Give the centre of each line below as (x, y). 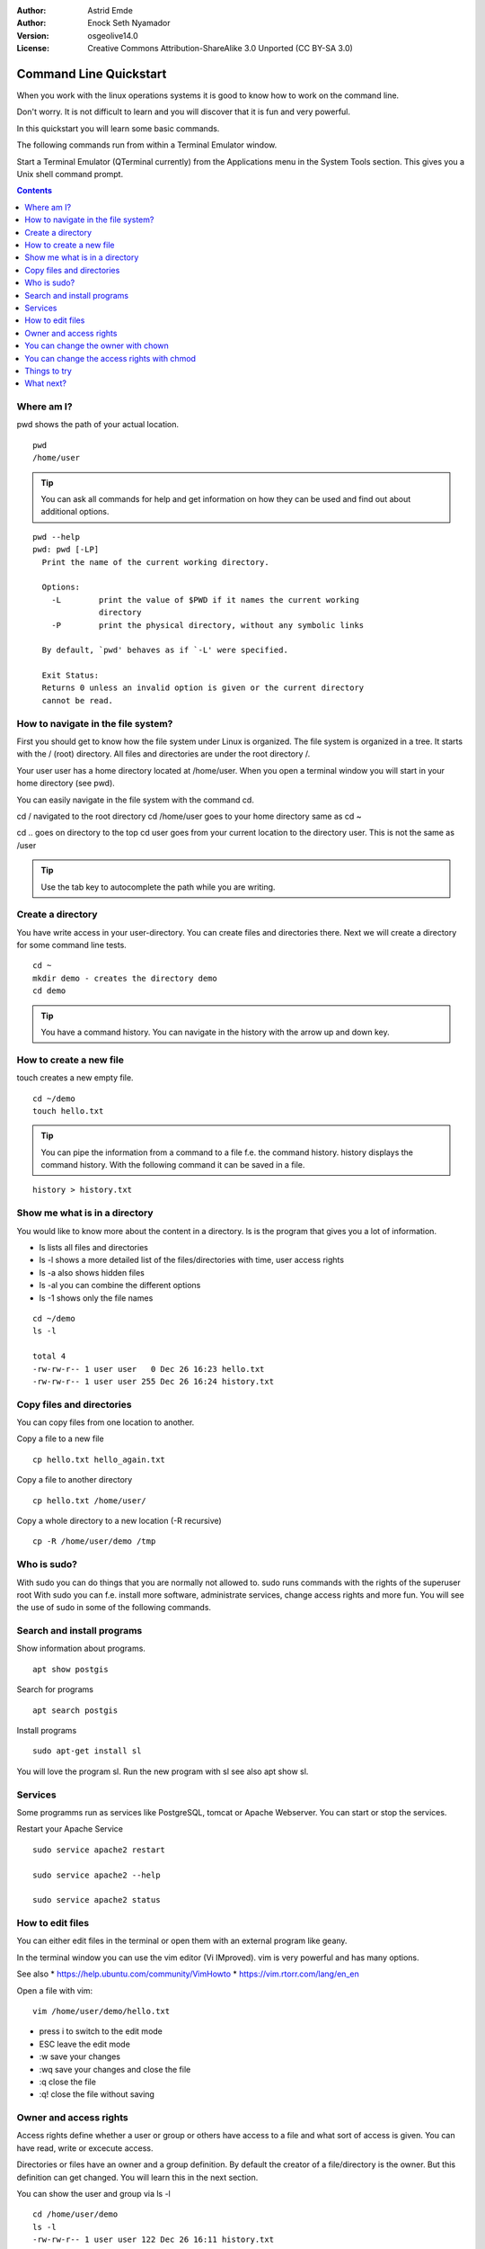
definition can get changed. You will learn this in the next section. (137, 2177)
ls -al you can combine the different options (120, 1286)
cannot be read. (78, 700)
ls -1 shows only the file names (96, 1298)
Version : (33, 35)
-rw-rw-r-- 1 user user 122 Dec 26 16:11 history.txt (153, 2240)
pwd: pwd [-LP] (66, 550)
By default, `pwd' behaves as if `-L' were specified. (165, 650)
